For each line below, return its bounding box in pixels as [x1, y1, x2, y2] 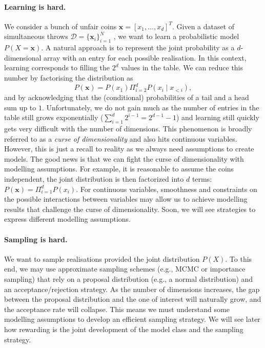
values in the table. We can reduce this [121, 62, 243, 73]
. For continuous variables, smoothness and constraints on [76, 183, 257, 194]
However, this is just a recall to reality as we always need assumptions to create [4, 143, 254, 154]
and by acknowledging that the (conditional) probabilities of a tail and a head [4, 92, 249, 103]
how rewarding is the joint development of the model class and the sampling [4, 323, 243, 334]
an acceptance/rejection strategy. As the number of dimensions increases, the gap [4, 283, 260, 294]
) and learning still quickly [176, 112, 259, 123]
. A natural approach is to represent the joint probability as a [41, 42, 235, 53]
